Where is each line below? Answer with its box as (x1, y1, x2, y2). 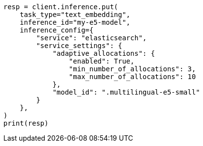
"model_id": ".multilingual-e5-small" (52, 88, 200, 96)
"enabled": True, (68, 57, 135, 65)
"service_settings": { (36, 42, 122, 49)
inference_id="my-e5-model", (19, 18, 131, 26)
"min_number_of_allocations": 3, (68, 65, 196, 73)
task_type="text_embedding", (19, 11, 131, 18)
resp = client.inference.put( (3, 3, 118, 11)
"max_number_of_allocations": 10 (68, 73, 196, 81)
